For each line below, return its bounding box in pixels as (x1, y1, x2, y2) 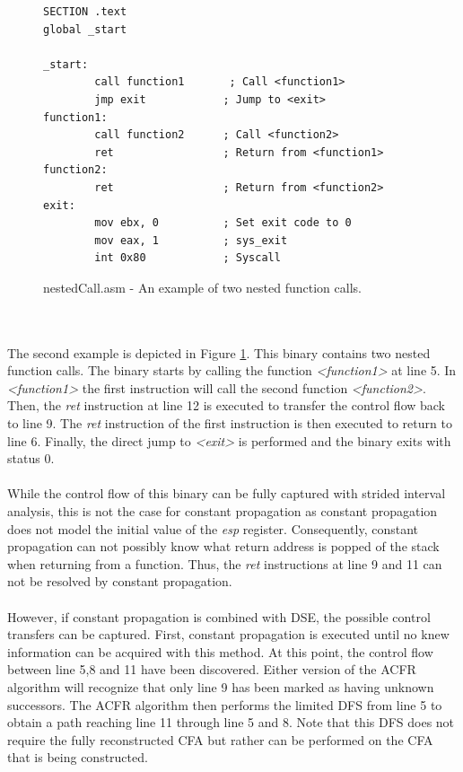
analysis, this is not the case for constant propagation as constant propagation (7, 502, 438, 521)
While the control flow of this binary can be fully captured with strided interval (7, 484, 446, 503)
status (7, 449, 40, 468)
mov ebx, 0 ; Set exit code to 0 (94, 216, 352, 230)
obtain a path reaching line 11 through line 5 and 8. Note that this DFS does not (7, 713, 455, 732)
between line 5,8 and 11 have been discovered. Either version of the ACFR (7, 660, 416, 679)
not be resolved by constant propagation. (7, 572, 232, 591)
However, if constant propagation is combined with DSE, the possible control (7, 607, 431, 626)
